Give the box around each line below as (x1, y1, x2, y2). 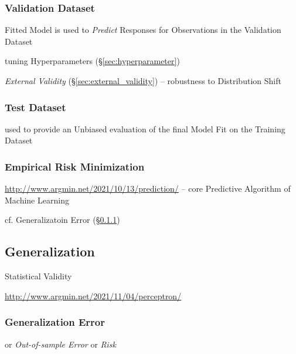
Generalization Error (5, 315, 106, 329)
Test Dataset (5, 99, 66, 114)
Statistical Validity (5, 270, 72, 282)
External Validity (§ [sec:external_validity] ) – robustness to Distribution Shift (5, 75, 281, 86)
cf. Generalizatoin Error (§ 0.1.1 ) (5, 213, 120, 226)
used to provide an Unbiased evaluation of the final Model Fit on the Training (5, 122, 285, 135)
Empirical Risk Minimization (5, 159, 145, 173)
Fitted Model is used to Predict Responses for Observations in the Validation (5, 24, 281, 36)
